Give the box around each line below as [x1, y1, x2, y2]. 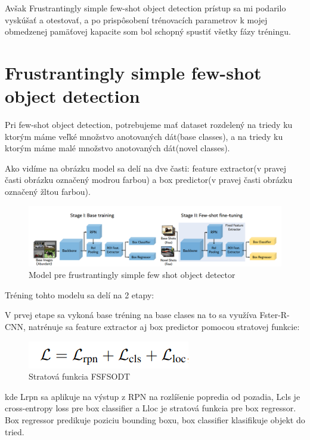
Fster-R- [259, 308, 290, 321]
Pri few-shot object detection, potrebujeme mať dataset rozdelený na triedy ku [5, 118, 293, 131]
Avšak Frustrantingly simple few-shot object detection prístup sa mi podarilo [5, 2, 286, 14]
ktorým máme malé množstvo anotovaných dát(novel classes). [5, 142, 230, 154]
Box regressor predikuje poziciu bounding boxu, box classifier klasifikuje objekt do [5, 414, 305, 426]
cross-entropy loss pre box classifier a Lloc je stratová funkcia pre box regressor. [5, 402, 296, 414]
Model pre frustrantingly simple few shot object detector [29, 268, 235, 281]
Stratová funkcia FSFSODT [29, 370, 131, 383]
